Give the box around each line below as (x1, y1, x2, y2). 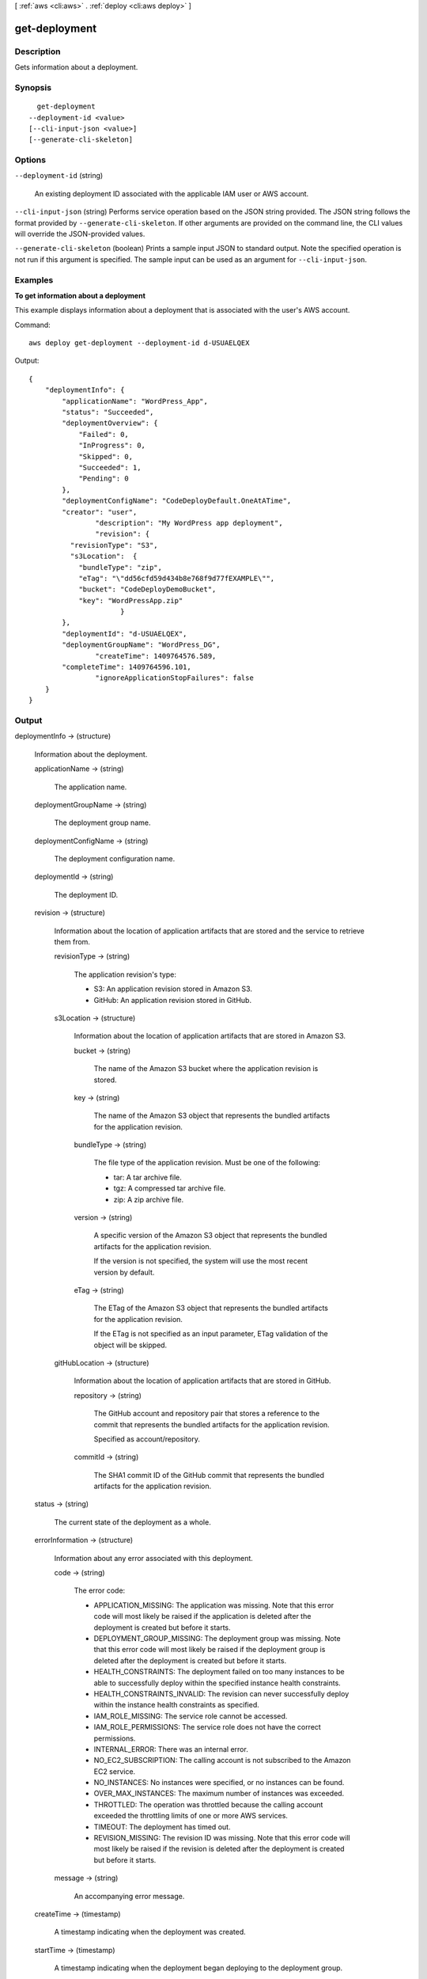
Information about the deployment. (34, 749, 148, 759)
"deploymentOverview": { (62, 419, 158, 427)
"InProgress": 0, (78, 441, 146, 450)
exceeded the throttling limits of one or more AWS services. (93, 1811, 289, 1821)
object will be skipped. (93, 1340, 168, 1350)
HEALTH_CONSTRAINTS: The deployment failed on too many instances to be (93, 1667, 345, 1677)
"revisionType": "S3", (70, 541, 158, 549)
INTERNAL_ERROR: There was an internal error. (93, 1744, 248, 1753)
